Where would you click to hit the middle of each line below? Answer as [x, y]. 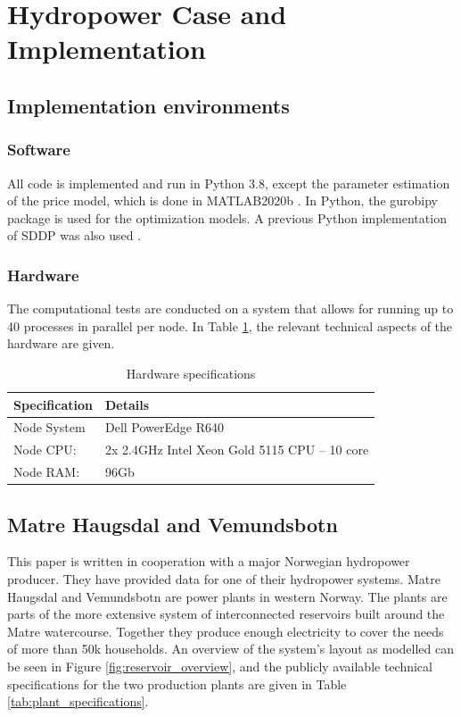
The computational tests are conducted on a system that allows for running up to [230, 308]
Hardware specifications [191, 373]
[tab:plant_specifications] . [78, 701]
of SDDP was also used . [74, 235]
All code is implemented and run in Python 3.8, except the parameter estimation [229, 183]
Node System [49, 427]
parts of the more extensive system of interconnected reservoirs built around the [226, 614]
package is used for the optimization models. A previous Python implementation [227, 217]
